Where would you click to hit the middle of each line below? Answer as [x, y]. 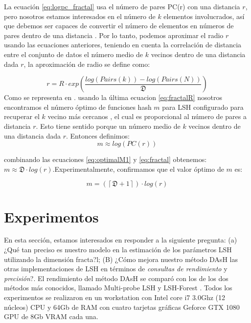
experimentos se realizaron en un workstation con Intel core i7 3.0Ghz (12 [114, 297]
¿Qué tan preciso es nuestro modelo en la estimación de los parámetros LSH [118, 250]
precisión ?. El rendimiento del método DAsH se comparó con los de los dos [116, 278]
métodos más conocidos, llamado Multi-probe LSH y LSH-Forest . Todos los [118, 288]
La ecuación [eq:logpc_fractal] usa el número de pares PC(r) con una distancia [122, 6]
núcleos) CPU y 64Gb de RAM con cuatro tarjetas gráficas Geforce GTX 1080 [122, 307]
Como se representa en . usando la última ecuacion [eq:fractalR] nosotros [113, 97]
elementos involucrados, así [204, 16]
